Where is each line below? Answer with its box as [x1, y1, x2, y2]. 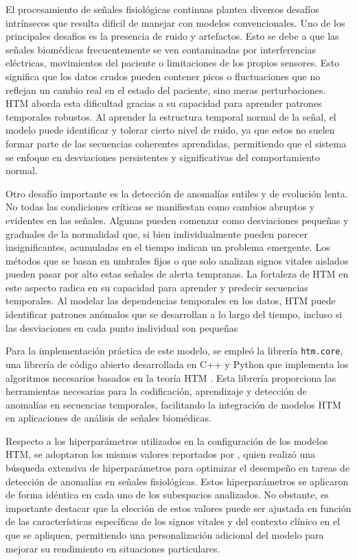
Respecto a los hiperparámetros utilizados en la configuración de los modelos [5, 433, 328, 448]
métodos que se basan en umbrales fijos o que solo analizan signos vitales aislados [5, 253, 349, 267]
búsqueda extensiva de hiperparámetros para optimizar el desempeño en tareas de [5, 461, 350, 475]
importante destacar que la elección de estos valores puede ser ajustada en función [5, 500, 352, 515]
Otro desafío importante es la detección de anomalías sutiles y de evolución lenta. [5, 186, 348, 200]
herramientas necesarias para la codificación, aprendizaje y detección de [5, 384, 307, 398]
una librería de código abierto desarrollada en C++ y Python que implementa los [5, 356, 349, 371]
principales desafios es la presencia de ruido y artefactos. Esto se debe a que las [5, 29, 339, 43]
